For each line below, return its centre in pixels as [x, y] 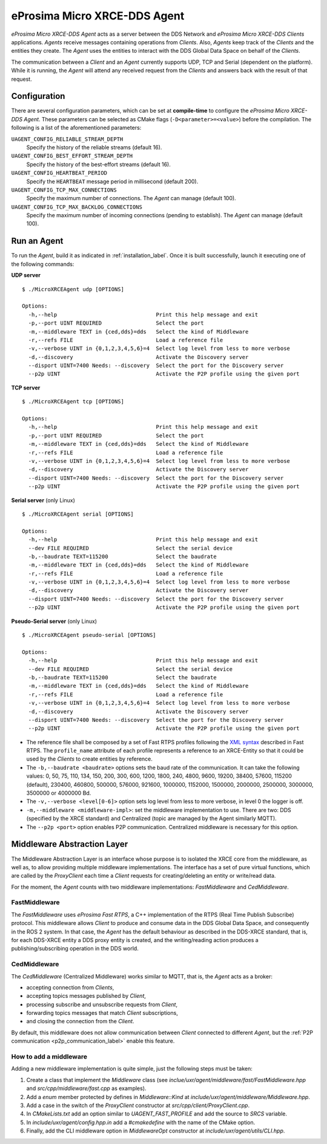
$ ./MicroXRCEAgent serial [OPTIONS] [78, 514]
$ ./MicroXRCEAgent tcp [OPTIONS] [73, 402]
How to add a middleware [49, 1057]
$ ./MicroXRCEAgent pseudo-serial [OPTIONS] [89, 635]
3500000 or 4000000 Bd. [59, 793]
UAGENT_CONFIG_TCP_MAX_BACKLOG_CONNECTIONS [77, 207]
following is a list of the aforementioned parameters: [76, 128]
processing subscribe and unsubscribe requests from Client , [102, 1004]
